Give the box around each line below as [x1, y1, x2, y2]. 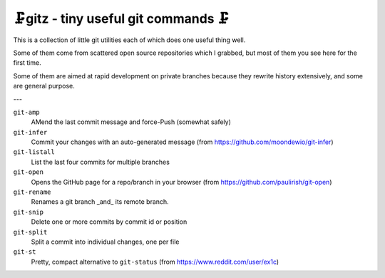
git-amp [13, 108, 41, 116]
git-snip [13, 207, 44, 216]
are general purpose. [13, 82, 75, 91]
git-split [13, 228, 48, 236]
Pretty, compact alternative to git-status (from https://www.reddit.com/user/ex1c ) [31, 257, 279, 266]
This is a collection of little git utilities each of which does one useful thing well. [13, 36, 246, 44]
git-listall [13, 148, 55, 156]
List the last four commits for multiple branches [31, 158, 170, 166]
